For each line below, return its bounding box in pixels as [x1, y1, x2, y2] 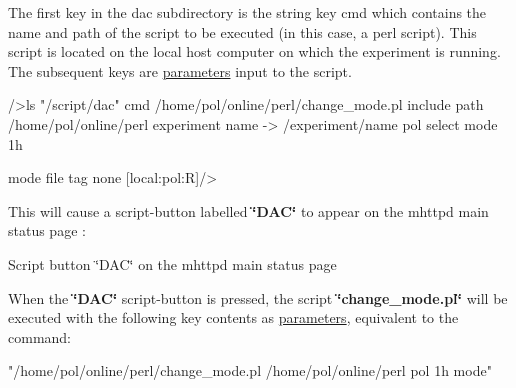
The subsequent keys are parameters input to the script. [8, 60, 352, 81]
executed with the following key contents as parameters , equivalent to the [8, 307, 459, 328]
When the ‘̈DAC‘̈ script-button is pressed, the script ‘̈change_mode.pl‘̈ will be [8, 287, 508, 308]
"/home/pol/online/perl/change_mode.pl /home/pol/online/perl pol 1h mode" [8, 360, 492, 381]
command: [8, 326, 71, 347]
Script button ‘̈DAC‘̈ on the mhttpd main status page [8, 253, 337, 274]
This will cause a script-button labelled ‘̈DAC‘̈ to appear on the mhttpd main [8, 200, 489, 221]
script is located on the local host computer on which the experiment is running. [8, 41, 501, 62]
